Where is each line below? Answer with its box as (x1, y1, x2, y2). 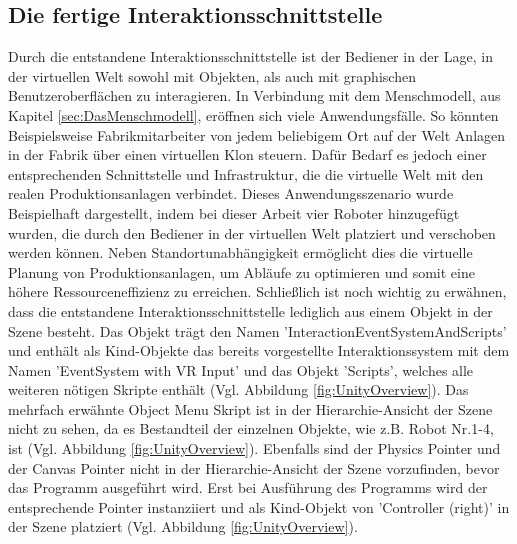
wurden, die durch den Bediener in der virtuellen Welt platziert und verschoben (8, 222, 496, 243)
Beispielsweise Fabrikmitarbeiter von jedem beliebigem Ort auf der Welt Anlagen (8, 124, 506, 145)
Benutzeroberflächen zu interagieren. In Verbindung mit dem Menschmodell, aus (8, 85, 501, 106)
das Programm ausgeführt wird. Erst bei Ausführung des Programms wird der (8, 477, 488, 498)
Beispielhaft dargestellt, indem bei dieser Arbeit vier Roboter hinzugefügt (8, 202, 460, 223)
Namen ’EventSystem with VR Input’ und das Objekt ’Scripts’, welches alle (8, 359, 474, 380)
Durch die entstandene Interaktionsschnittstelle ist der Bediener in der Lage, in (8, 46, 493, 67)
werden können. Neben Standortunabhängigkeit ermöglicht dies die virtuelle (8, 242, 473, 263)
